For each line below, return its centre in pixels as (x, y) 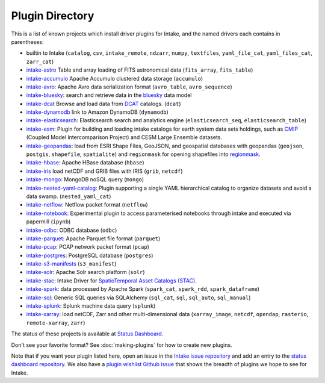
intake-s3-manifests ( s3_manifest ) (71, 264)
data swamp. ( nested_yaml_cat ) (69, 196)
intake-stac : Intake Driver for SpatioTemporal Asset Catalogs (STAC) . (111, 281)
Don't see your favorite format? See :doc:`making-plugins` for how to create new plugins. (122, 345)
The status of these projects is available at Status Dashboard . (87, 334)
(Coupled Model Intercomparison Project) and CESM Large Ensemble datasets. (124, 137)
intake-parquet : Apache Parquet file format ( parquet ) (93, 238)
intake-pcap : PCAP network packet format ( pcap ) (88, 247)
